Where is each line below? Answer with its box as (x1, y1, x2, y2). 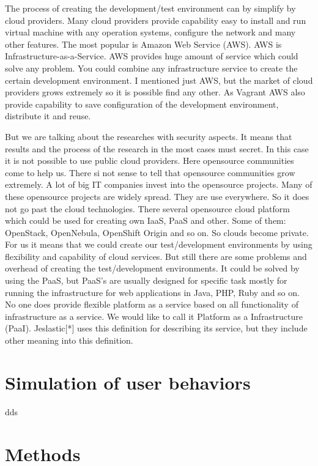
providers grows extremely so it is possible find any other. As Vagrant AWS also (5, 86, 305, 98)
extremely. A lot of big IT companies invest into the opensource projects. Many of (5, 178, 312, 191)
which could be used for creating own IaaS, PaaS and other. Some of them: (5, 214, 286, 227)
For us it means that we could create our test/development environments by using (5, 238, 312, 251)
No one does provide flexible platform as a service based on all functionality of (5, 298, 298, 311)
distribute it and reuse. (5, 109, 91, 122)
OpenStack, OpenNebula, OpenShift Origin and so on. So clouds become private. (5, 226, 309, 239)
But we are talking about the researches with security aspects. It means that (5, 130, 292, 142)
